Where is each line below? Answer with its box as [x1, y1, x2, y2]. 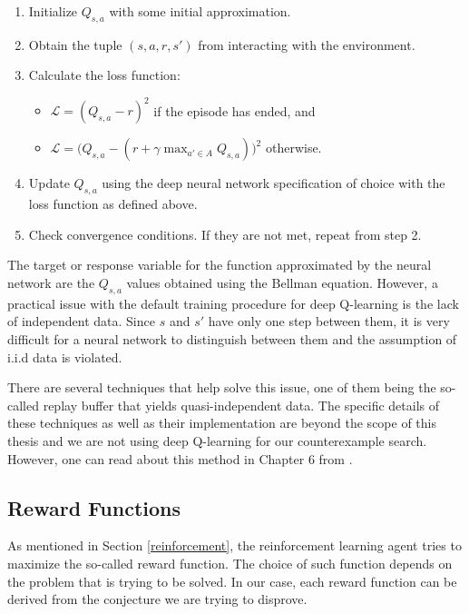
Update [28, 173, 70, 193]
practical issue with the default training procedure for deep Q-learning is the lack [7, 293, 459, 312]
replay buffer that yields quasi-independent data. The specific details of [43, 395, 440, 414]
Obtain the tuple [28, 35, 122, 54]
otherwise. [265, 138, 322, 157]
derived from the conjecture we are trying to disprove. [7, 589, 308, 609]
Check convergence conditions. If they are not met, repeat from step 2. [28, 224, 422, 243]
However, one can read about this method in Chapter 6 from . [7, 449, 353, 468]
